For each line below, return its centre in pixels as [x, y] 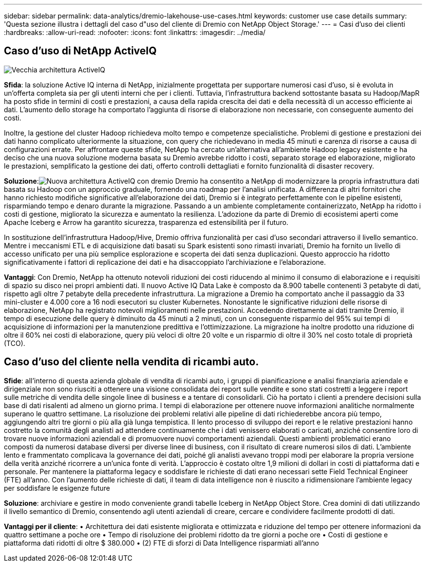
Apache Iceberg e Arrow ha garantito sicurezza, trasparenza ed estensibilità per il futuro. [146, 222]
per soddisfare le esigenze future [57, 488]
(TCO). [15, 343]
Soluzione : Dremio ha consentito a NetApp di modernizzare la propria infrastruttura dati [212, 181]
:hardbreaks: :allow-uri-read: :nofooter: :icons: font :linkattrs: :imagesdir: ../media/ [135, 32]
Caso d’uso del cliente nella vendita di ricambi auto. [132, 362]
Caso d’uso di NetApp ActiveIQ [80, 51]
